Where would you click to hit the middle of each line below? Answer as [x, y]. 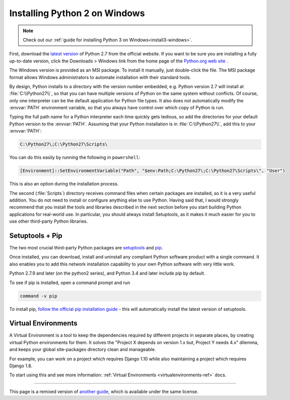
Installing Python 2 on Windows [77, 13]
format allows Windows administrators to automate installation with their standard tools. [100, 77]
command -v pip [39, 296]
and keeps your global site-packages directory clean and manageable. [83, 350]
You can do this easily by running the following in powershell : [75, 157]
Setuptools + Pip [36, 236]
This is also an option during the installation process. [64, 184]
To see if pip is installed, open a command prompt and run [70, 283]
